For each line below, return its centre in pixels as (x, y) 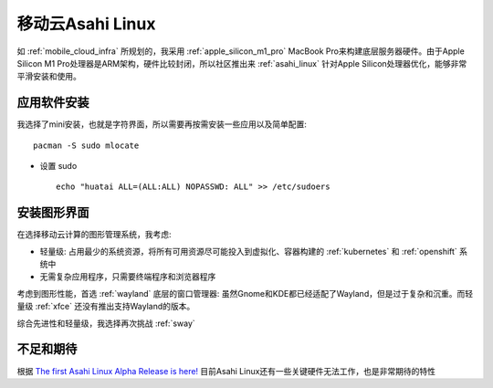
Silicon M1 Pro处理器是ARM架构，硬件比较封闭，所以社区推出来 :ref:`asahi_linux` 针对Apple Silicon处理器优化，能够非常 (242, 63)
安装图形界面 (53, 213)
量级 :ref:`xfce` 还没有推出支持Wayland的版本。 (106, 307)
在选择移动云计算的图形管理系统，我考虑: (94, 235)
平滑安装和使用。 (49, 77)
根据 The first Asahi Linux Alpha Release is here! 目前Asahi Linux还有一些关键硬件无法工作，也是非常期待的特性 (226, 371)
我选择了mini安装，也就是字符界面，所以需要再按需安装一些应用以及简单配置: (162, 124)
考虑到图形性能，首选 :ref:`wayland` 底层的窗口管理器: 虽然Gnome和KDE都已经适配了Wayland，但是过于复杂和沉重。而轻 (245, 293)
